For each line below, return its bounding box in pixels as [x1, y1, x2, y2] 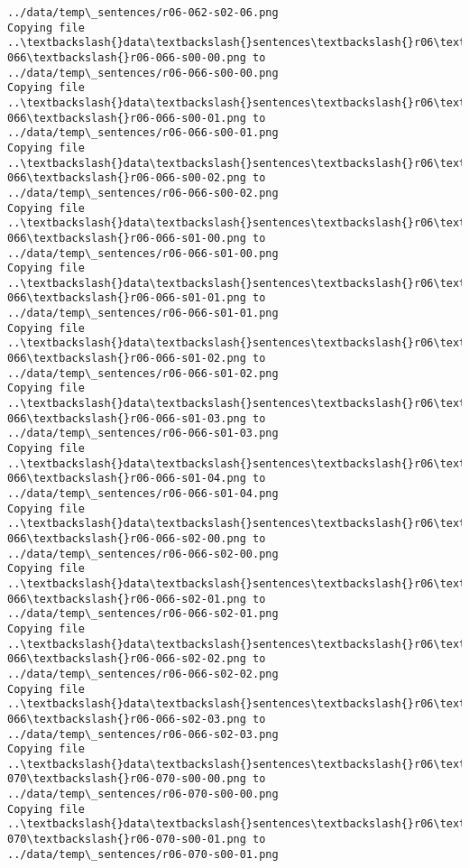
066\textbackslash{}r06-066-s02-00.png [7, 531, 246, 545]
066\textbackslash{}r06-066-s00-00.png [7, 51, 246, 64]
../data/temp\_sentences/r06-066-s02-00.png [7, 547, 279, 560]
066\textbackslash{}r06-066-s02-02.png [7, 652, 246, 666]
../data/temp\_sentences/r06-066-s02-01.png [7, 607, 279, 621]
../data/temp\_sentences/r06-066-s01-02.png [7, 366, 279, 380]
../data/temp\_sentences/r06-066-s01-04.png [7, 487, 279, 500]
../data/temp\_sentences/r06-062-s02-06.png [7, 6, 279, 19]
